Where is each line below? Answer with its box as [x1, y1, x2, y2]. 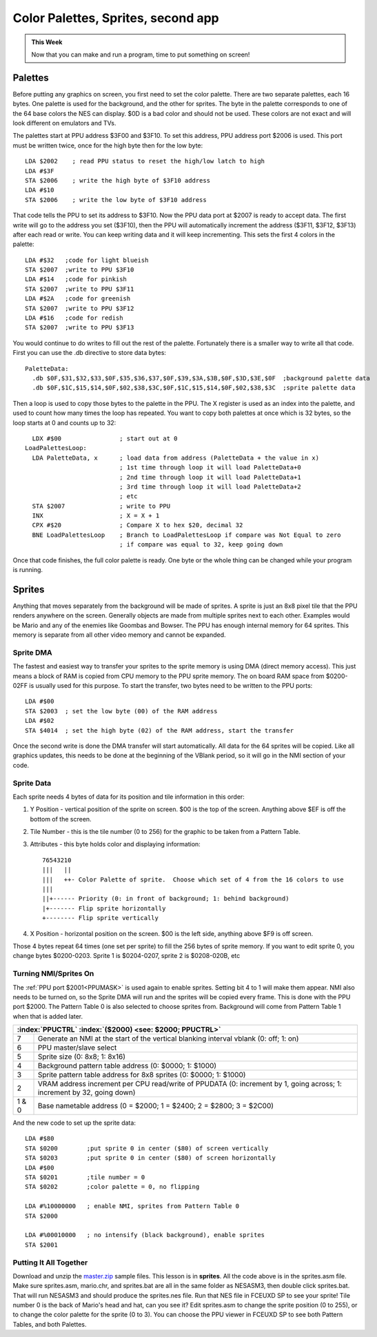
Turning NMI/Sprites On [12, 969, 94, 979]
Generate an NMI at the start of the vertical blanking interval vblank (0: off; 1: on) [37, 1034, 299, 1043]
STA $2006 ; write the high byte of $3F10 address [25, 176, 210, 184]
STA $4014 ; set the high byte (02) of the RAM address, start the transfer [25, 726, 294, 734]
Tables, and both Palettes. [12, 1320, 87, 1328]
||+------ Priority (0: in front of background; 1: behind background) [42, 895, 289, 903]
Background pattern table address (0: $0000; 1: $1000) [37, 1061, 217, 1071]
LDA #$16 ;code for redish [25, 314, 123, 322]
